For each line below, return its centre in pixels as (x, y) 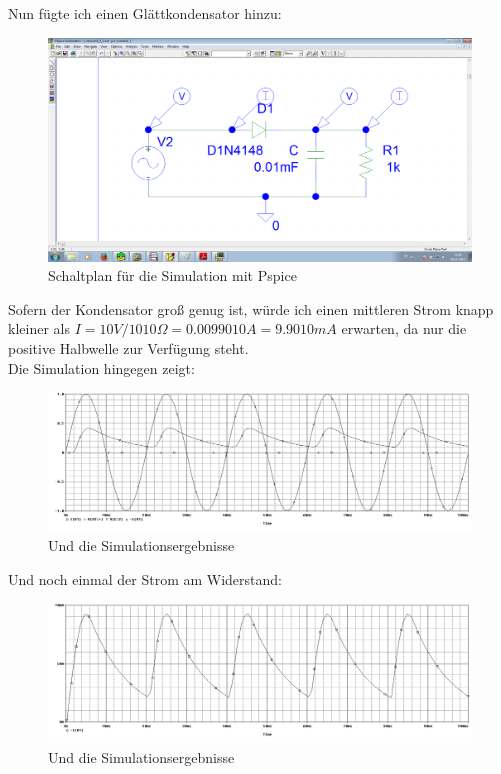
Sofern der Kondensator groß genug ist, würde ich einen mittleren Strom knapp (251, 308)
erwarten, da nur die (404, 328)
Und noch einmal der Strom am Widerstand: (145, 578)
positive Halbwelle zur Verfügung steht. (128, 347)
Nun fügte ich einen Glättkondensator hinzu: (145, 13)
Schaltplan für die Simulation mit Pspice (172, 275)
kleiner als (39, 328)
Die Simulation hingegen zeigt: (101, 367)
